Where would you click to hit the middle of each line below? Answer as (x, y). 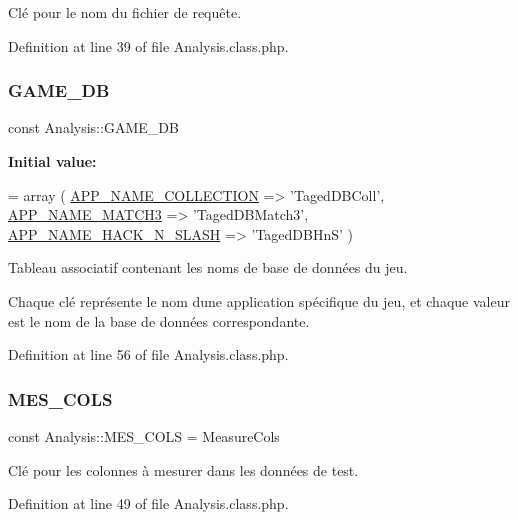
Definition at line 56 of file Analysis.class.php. (148, 354)
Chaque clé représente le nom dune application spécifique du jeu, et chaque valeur (259, 300)
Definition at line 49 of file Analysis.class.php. (148, 503)
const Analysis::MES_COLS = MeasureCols (144, 435)
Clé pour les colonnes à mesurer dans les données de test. (183, 469)
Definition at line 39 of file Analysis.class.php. (148, 45)
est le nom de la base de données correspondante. (159, 320)
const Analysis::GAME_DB (93, 127)
